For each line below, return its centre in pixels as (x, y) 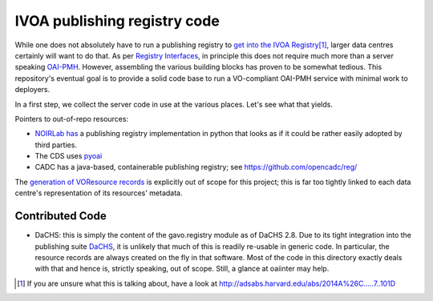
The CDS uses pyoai (69, 156)
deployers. (32, 90)
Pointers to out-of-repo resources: (71, 118)
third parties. (56, 145)
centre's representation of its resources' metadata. (99, 193)
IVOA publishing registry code (117, 21)
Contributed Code (61, 216)
